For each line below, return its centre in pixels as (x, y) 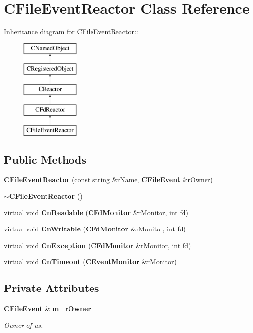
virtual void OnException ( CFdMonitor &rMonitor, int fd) (98, 245)
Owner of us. (23, 324)
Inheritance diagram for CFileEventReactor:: (71, 31)
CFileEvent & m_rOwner (47, 308)
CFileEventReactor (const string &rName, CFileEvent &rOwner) (108, 179)
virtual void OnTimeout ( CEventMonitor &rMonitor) (90, 261)
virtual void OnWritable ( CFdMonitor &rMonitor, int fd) (95, 229)
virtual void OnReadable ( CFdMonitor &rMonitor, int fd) (96, 212)
